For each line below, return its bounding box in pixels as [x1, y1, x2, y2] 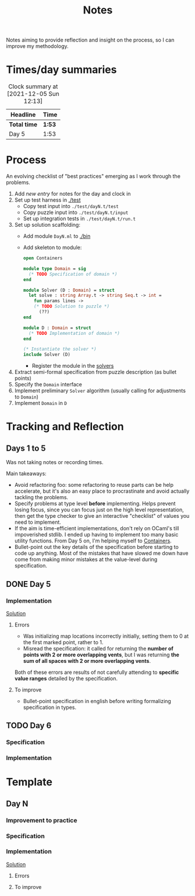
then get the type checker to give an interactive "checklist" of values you [14, 513, 190, 520]
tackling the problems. [14, 494, 69, 501]
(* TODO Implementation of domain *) [28, 330, 120, 336]
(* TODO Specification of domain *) [28, 271, 118, 277]
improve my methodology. [6, 43, 69, 50]
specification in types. [23, 704, 77, 711]
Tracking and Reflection [6, 420, 124, 433]
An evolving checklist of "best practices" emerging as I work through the [6, 173, 180, 180]
